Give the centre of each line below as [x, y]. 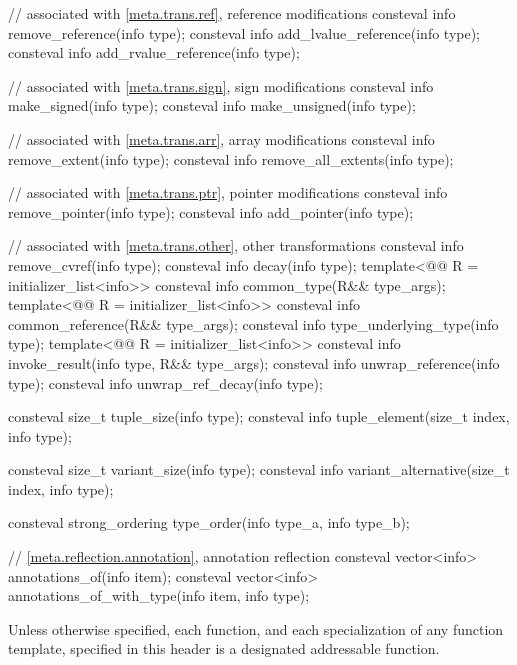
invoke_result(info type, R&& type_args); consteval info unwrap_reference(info [254, 362]
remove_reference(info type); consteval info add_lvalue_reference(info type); [244, 32]
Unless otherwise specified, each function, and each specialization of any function [256, 628]
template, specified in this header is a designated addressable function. [224, 648]
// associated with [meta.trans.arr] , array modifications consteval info [221, 138]
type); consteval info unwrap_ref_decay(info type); [165, 382]
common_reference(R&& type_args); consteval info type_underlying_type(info [253, 323]
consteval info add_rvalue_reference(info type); [154, 52]
